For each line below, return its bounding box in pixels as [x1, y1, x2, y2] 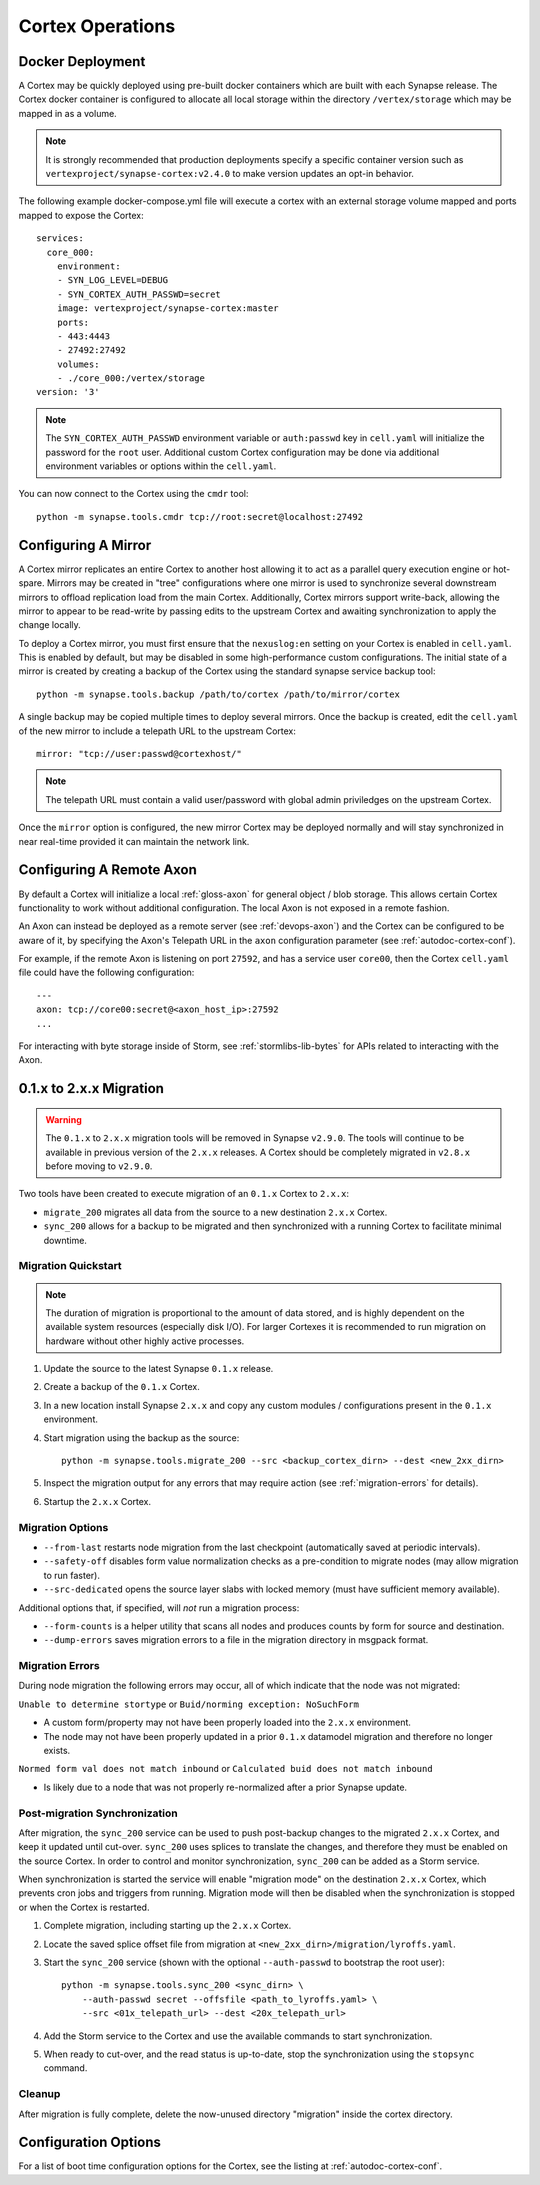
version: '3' [36, 386, 100, 398]
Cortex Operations [18, 15, 176, 37]
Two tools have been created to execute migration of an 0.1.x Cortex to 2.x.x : [18, 1188, 350, 1200]
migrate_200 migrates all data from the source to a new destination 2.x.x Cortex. [43, 1206, 388, 1218]
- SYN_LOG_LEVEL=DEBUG [56, 275, 169, 286]
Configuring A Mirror [18, 536, 152, 554]
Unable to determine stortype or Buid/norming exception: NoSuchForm [18, 1698, 360, 1710]
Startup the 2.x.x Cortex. [43, 1495, 152, 1507]
